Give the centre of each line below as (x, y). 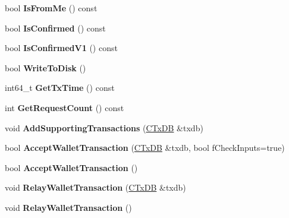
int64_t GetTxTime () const (60, 88)
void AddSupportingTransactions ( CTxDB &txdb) (104, 127)
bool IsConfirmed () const (55, 28)
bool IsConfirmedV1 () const (61, 48)
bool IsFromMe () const (51, 8)
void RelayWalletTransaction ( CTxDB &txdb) (95, 187)
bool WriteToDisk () (45, 67)
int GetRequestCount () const (65, 107)
